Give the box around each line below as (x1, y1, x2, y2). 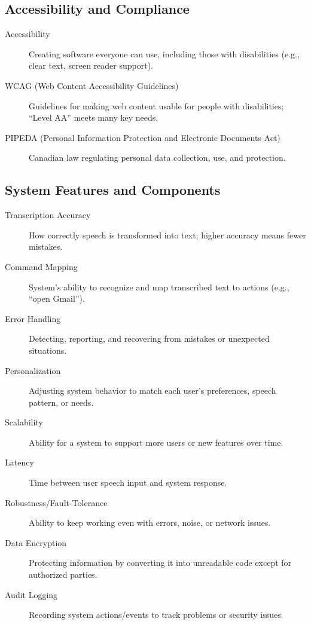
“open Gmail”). (29, 292, 85, 305)
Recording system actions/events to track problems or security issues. (29, 608, 283, 621)
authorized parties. (29, 568, 97, 581)
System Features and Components (5, 180, 221, 199)
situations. (29, 344, 67, 356)
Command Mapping (5, 260, 78, 272)
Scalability (5, 416, 43, 428)
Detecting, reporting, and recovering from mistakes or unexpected (29, 332, 270, 345)
